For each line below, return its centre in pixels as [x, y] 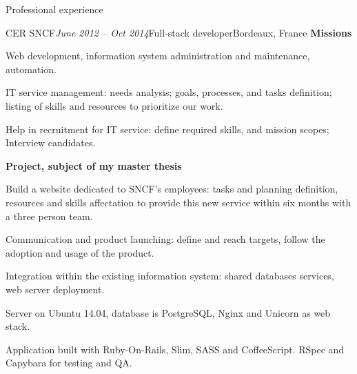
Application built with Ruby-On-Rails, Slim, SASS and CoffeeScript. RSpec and [175, 349]
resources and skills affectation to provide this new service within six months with [178, 202]
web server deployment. [55, 289]
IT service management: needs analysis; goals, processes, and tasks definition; [169, 92]
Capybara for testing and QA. [69, 363]
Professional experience [54, 9]
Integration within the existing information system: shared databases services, [170, 276]
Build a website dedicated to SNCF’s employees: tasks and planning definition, [172, 189]
